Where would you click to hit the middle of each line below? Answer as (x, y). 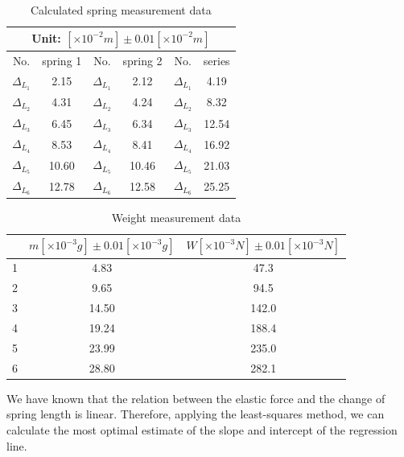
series (216, 60)
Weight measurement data (176, 217)
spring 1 (62, 60)
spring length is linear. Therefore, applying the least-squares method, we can (196, 414)
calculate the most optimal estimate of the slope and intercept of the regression (202, 429)
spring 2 (142, 60)
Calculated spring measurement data (121, 10)
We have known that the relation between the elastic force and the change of (196, 398)
